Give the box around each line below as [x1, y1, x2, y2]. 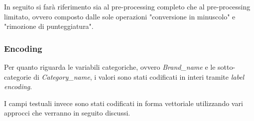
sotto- [218, 62, 236, 72]
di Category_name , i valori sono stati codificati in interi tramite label [33, 71, 245, 82]
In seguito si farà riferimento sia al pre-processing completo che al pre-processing [4, 1, 251, 11]
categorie [4, 71, 31, 82]
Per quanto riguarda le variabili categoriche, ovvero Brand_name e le [4, 62, 216, 72]
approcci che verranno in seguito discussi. [4, 108, 130, 118]
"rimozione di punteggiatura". [4, 21, 94, 31]
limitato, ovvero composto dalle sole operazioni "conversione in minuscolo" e [4, 11, 236, 21]
